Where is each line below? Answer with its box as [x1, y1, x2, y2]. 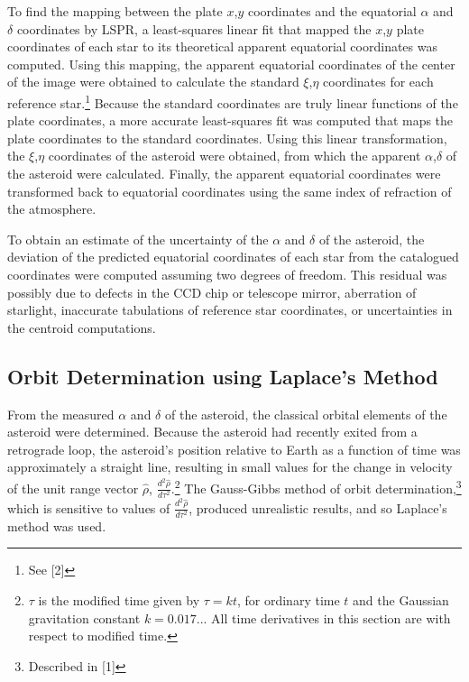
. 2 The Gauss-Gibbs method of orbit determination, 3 [170, 475, 462, 497]
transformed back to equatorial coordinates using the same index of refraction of [7, 181, 452, 200]
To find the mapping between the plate [7, 2, 223, 20]
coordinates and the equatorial [247, 2, 417, 20]
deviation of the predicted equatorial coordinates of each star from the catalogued [7, 247, 459, 266]
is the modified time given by [38, 590, 200, 609]
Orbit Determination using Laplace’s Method [7, 362, 438, 390]
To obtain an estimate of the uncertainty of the [7, 229, 269, 248]
